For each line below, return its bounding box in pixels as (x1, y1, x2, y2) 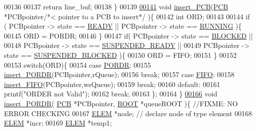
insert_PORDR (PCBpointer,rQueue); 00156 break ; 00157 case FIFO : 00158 (4, 69, 235, 80)
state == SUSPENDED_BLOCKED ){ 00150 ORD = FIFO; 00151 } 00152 (4, 49, 237, 60)
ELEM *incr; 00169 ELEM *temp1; (4, 118, 112, 128)
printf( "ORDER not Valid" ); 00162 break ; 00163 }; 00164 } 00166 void (4, 88, 217, 99)
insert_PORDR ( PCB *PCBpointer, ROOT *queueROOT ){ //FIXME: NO (4, 98, 238, 108)
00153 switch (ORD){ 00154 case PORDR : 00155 (4, 59, 151, 70)
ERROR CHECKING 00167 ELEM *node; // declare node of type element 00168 (4, 108, 252, 118)
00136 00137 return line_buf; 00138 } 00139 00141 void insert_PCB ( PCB (4, 1, 228, 11)
